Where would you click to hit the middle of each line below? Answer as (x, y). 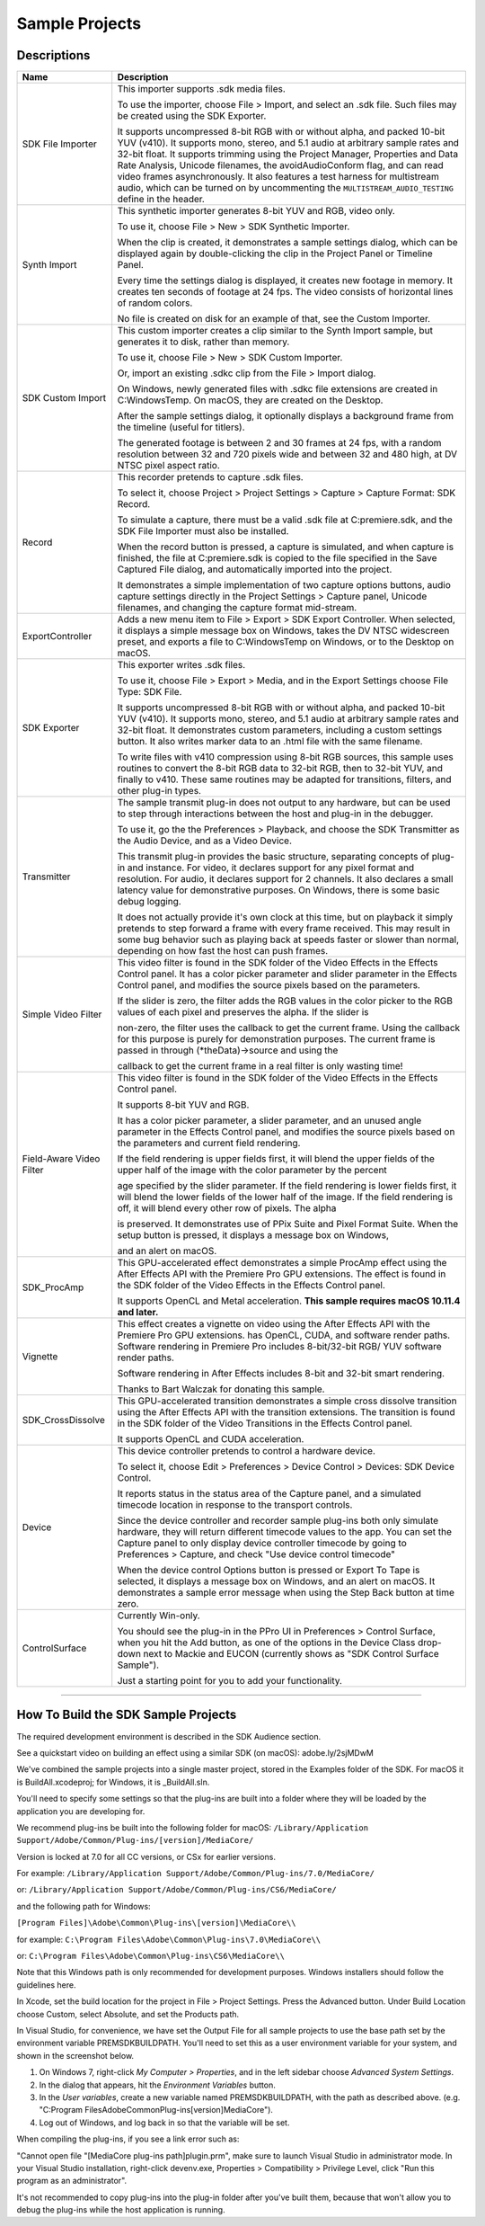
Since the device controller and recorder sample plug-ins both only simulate (278, 1521)
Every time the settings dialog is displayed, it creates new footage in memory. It (285, 280)
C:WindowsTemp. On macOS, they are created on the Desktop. (250, 400)
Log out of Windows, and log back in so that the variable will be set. (164, 2123)
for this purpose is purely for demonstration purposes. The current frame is (276, 1039)
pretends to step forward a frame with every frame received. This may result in (284, 929)
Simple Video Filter (62, 1014)
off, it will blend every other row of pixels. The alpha (227, 1208)
